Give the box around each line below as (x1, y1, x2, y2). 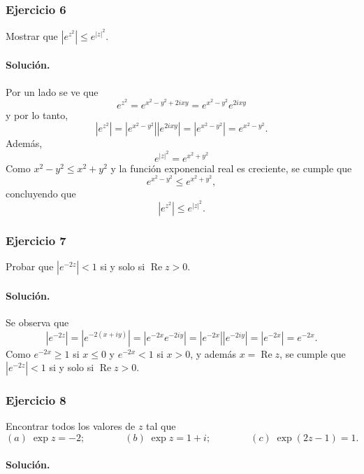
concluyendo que (6, 186, 76, 200)
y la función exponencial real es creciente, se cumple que (110, 160, 352, 175)
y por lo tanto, (6, 107, 68, 122)
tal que (146, 419, 176, 433)
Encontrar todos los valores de (6, 419, 136, 433)
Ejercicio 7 (6, 231, 66, 249)
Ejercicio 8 (6, 391, 66, 409)
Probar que (6, 259, 54, 274)
